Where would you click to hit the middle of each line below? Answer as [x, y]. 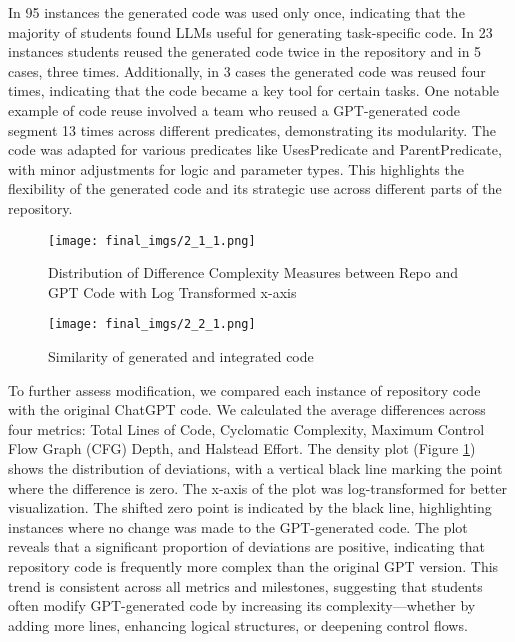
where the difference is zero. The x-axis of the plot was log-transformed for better [258, 487]
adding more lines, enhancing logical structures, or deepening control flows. [238, 624]
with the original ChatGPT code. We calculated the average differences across [247, 409]
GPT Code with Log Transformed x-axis [172, 291]
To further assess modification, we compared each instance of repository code [244, 389]
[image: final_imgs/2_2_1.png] [152, 324]
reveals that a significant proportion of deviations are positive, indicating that [246, 546]
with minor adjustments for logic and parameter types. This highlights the [236, 168]
